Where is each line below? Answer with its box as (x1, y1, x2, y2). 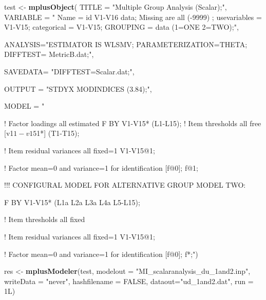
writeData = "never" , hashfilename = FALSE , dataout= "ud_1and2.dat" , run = (4, 275, 254, 286)
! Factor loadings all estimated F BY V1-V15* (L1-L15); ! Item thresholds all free (4, 117, 261, 128)
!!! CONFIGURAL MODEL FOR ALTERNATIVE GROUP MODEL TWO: (4, 179, 246, 190)
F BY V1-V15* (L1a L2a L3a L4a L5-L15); (4, 196, 140, 207)
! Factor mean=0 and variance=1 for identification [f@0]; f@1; (4, 162, 198, 173)
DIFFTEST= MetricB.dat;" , (4, 49, 94, 59)
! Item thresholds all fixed (4, 214, 85, 225)
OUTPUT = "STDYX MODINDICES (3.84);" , (4, 83, 152, 94)
